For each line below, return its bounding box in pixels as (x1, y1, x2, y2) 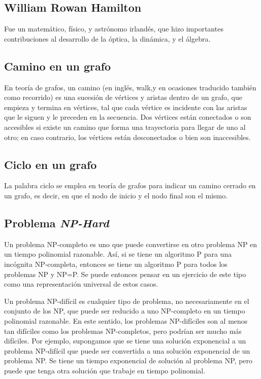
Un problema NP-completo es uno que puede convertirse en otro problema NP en (4, 238, 257, 249)
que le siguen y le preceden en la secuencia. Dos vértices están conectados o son (4, 112, 251, 122)
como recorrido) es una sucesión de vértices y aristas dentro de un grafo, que (4, 92, 242, 102)
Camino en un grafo (4, 58, 111, 74)
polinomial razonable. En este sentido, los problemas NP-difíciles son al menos (4, 315, 248, 326)
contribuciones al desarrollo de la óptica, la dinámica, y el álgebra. (4, 33, 211, 44)
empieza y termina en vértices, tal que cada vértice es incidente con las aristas (4, 101, 247, 112)
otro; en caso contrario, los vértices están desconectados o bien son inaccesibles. (4, 131, 251, 142)
